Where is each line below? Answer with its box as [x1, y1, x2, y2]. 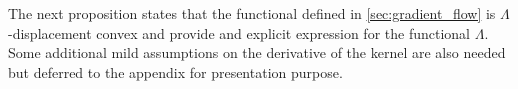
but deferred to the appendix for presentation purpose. [8, 61, 343, 82]
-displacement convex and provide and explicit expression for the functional [8, 22, 470, 43]
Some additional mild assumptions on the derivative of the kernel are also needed [8, 42, 506, 63]
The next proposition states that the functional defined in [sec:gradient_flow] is [8, 3, 496, 23]
